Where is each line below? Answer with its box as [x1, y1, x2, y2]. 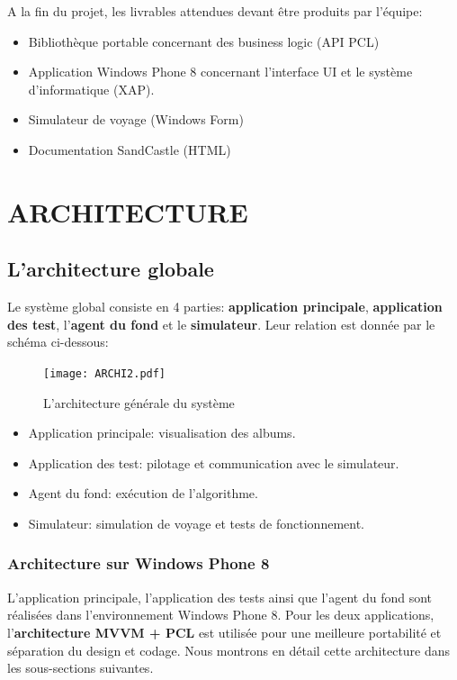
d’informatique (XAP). [28, 79, 155, 98]
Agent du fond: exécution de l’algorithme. [28, 484, 258, 503]
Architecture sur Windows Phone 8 [7, 552, 270, 575]
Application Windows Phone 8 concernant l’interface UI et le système [28, 62, 413, 81]
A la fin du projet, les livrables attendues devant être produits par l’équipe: [7, 2, 423, 20]
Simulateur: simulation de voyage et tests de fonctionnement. [28, 513, 364, 532]
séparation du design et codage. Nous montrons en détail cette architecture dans [7, 640, 451, 659]
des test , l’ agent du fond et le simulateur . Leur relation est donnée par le [7, 314, 435, 333]
